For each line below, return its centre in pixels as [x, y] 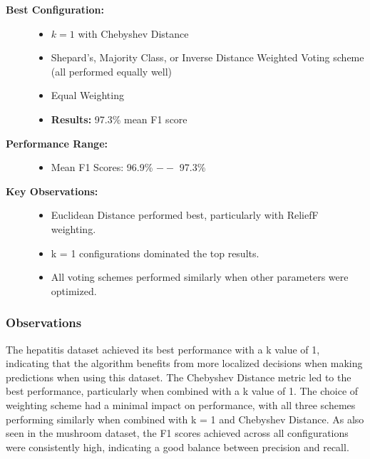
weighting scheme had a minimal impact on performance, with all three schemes [181, 404]
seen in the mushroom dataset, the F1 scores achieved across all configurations [177, 433]
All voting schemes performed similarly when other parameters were [200, 277]
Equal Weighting [87, 95]
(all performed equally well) [112, 71]
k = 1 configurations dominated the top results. [155, 253]
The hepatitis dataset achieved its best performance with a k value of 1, [163, 349]
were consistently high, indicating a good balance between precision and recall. [178, 447]
